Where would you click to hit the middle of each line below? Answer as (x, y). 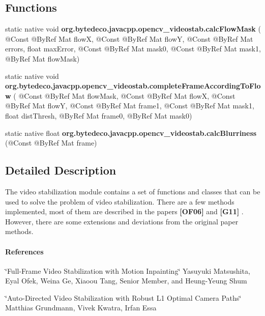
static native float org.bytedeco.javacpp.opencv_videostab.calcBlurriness (131, 133)
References (24, 251)
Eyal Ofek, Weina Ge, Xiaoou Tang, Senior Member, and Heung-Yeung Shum (126, 281)
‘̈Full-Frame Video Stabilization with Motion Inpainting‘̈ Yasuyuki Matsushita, (128, 270)
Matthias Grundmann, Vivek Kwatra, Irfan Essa (81, 308)
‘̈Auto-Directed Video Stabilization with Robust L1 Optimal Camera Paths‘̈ (123, 297)
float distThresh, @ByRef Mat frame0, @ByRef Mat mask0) (99, 115)
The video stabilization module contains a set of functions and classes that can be (133, 191)
